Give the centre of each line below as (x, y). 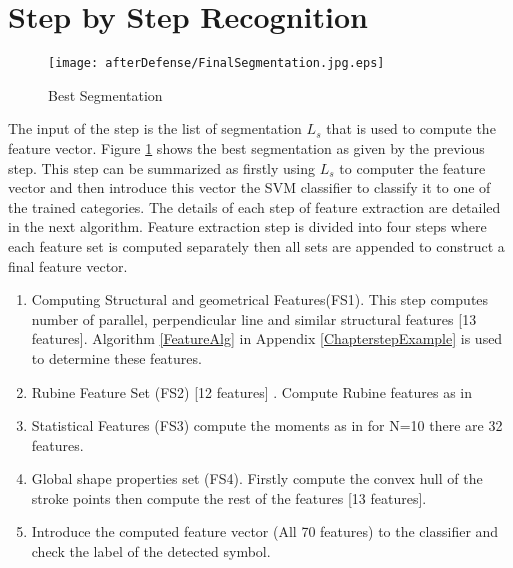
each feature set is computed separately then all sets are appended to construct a (256, 245)
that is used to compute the (411, 128)
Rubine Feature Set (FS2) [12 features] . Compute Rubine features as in (251, 391)
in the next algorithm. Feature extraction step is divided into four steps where (247, 226)
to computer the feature (412, 167)
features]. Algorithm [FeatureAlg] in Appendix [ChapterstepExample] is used (267, 338)
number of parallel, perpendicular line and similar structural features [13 (254, 318)
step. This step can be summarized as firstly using (162, 167)
